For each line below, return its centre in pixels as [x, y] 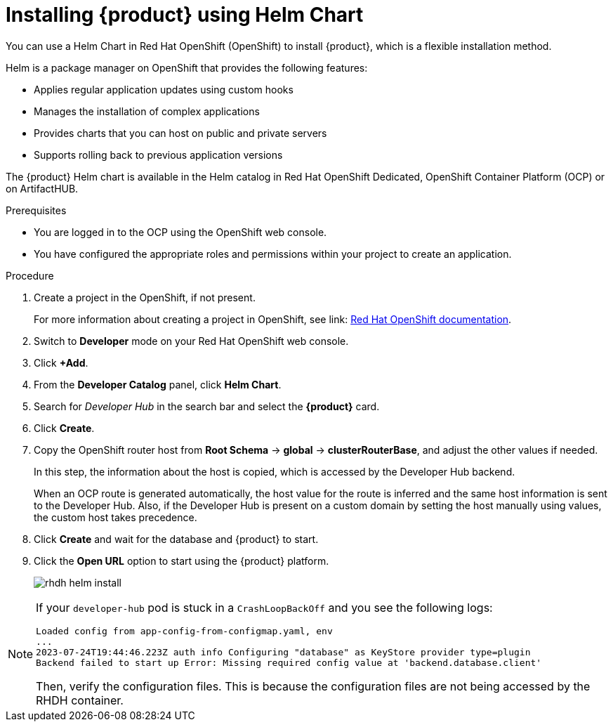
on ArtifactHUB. [42, 188]
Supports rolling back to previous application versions [158, 155]
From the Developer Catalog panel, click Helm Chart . [158, 384]
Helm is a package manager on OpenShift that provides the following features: [187, 67]
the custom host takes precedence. [116, 517]
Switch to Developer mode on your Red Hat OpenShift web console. [191, 341]
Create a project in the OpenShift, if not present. [145, 297]
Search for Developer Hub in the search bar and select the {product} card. [207, 406]
